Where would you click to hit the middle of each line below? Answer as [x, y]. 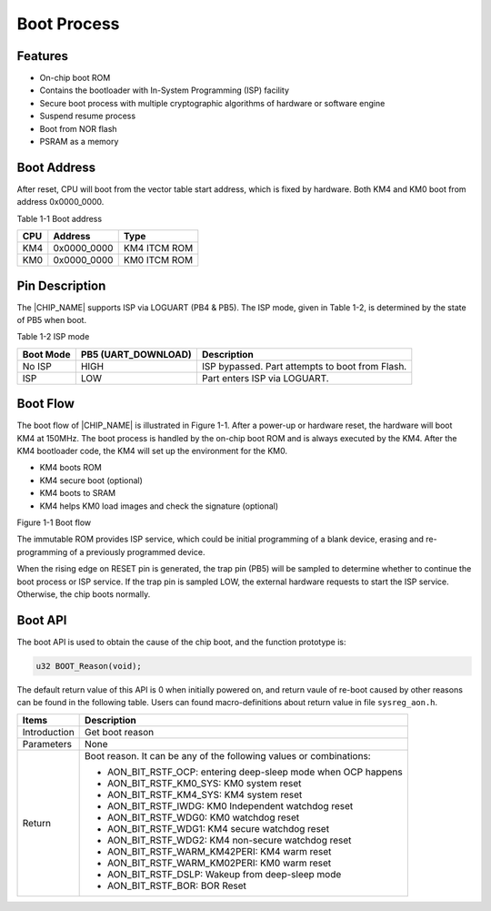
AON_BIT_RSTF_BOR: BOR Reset [177, 886]
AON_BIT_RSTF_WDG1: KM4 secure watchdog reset [219, 828]
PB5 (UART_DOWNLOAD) [136, 354]
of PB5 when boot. [51, 320]
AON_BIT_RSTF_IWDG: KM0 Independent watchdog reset [230, 805]
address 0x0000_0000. [60, 202]
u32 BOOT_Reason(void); [89, 666]
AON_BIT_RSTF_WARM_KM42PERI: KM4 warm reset [220, 851]
